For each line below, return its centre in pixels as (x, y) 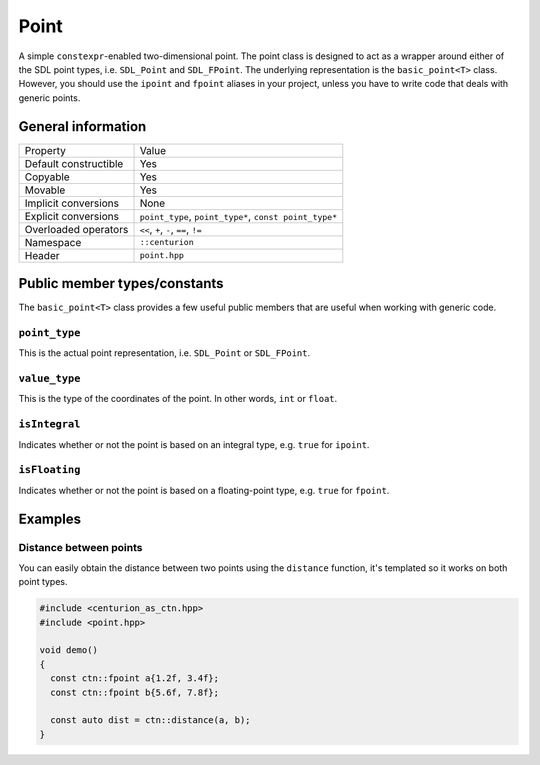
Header (42, 255)
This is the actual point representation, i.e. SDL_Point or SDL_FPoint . (164, 353)
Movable (45, 190)
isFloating (49, 470)
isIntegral (49, 424)
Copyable (47, 177)
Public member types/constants (121, 283)
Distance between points (81, 548)
